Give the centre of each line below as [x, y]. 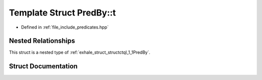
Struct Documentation [43, 66]
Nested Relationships [42, 41]
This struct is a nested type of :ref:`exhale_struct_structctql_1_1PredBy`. [80, 52]
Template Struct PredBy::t [62, 13]
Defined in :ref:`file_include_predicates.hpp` [65, 27]
